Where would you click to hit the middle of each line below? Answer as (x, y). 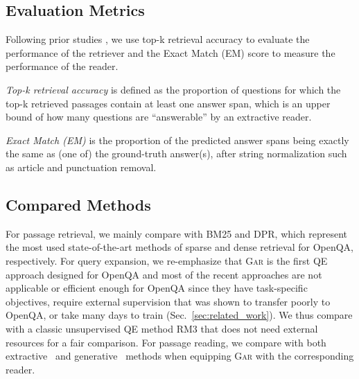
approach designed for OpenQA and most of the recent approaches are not (164, 274)
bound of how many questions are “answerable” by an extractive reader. (159, 117)
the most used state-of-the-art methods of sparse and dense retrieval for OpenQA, (179, 247)
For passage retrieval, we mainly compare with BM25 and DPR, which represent (176, 233)
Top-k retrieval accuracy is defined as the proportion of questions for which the (173, 89)
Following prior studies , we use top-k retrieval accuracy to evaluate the (158, 39)
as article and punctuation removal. (81, 167)
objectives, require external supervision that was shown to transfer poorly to (168, 301)
